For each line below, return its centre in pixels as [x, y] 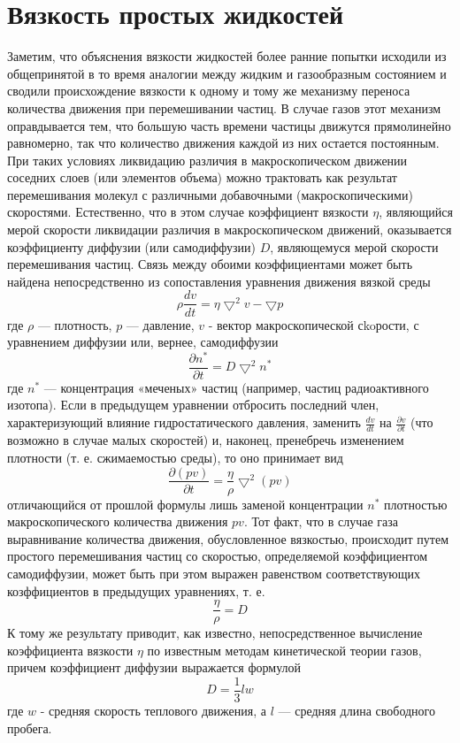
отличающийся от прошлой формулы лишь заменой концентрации [185, 504]
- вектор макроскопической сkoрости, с [314, 324]
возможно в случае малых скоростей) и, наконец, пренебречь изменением [206, 440]
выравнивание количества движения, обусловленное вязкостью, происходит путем [228, 538]
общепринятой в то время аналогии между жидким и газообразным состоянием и [227, 73]
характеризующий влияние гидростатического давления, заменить [184, 422]
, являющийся [416, 212]
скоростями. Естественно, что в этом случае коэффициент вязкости [188, 212]
